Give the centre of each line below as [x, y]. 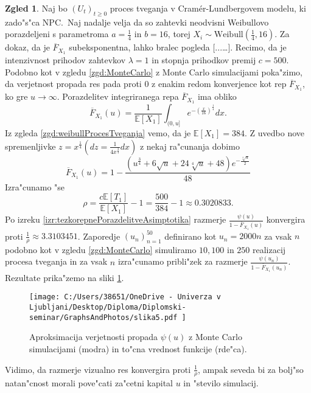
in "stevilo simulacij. [221, 383]
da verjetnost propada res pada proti [73, 84]
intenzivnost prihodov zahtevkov [65, 60]
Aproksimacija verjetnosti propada [94, 337]
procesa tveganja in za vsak [56, 261]
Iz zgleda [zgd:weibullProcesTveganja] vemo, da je [98, 132]
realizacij [269, 249]
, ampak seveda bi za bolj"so [250, 369]
